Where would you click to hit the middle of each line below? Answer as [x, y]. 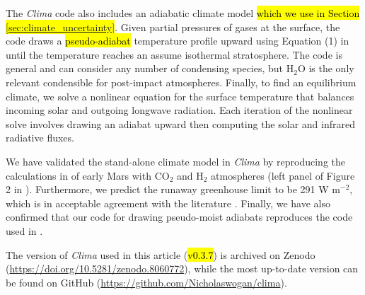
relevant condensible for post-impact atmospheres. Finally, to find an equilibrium [181, 82]
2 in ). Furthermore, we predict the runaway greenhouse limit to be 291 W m [173, 189]
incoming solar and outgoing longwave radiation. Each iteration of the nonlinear [179, 110]
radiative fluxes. [40, 138]
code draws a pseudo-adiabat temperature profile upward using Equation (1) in [178, 41]
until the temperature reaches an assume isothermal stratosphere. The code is [174, 54]
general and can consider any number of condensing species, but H [150, 68]
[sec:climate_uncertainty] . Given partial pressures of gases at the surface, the [173, 27]
